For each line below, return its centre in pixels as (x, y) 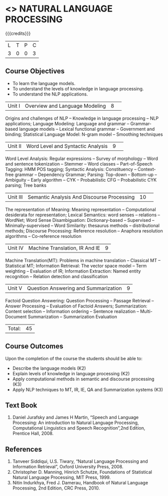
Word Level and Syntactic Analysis (67, 146)
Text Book (21, 405)
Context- (147, 169)
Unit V (15, 288)
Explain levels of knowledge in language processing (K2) (71, 373)
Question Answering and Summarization (74, 288)
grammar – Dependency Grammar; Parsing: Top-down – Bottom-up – (86, 175)
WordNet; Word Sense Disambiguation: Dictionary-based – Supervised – (80, 220)
